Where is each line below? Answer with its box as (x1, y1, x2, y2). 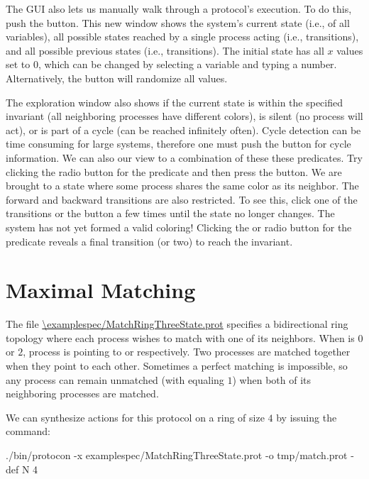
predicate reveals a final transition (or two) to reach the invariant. (6, 233, 293, 248)
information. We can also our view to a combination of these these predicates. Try (6, 150, 363, 165)
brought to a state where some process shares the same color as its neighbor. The (6, 178, 359, 193)
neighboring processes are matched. (6, 386, 159, 401)
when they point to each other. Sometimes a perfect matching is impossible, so (6, 358, 348, 373)
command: (6, 424, 50, 439)
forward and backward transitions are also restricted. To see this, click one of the (6, 192, 358, 207)
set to (6, 57, 31, 72)
